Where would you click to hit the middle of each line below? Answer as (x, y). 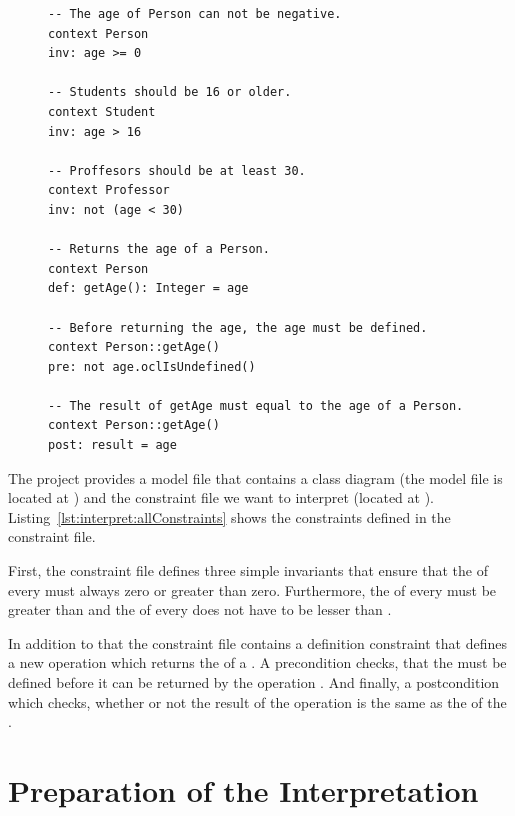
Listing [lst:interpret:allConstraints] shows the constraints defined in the (229, 516)
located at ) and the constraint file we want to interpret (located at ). (221, 497)
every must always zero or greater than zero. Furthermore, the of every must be (252, 589)
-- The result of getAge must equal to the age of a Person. (256, 405)
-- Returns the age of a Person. (159, 249)
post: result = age (112, 445)
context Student (102, 111)
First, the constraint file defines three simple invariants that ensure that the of (248, 570)
